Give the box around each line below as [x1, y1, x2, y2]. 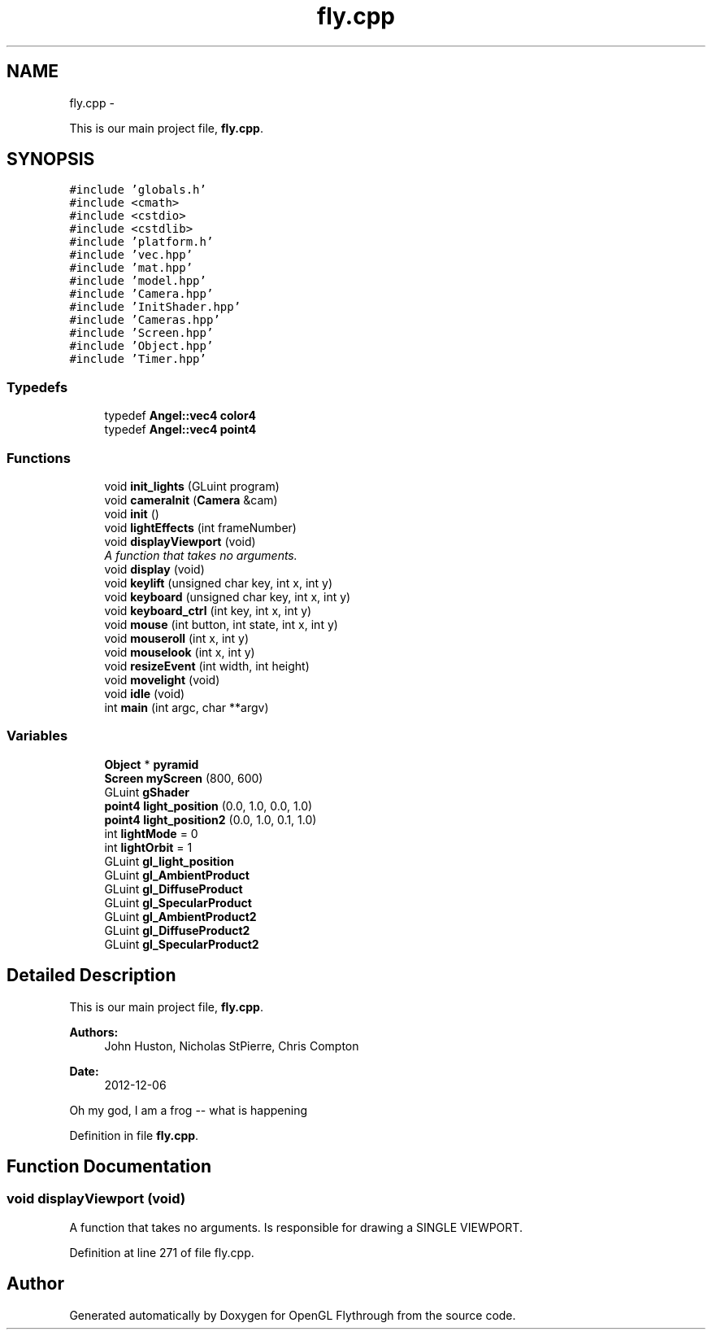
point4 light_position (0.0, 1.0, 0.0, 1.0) [104, 798, 313, 813]
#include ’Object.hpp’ [69, 339, 214, 353]
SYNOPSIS [7, 149, 95, 170]
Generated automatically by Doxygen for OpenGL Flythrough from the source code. [69, 1308, 516, 1322]
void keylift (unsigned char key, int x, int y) [104, 575, 333, 590]
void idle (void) [104, 686, 185, 701]
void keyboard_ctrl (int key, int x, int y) [104, 603, 312, 618]
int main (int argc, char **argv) [104, 700, 269, 714]
